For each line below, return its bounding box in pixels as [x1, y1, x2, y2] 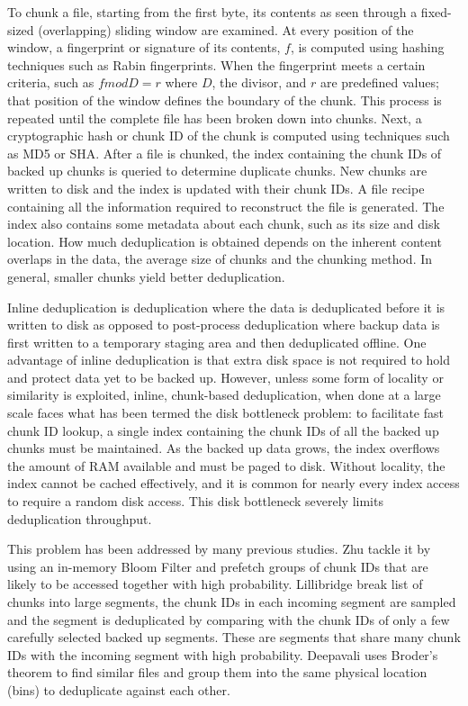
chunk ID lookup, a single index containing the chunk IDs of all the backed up [7, 421, 439, 439]
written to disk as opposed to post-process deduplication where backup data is [7, 315, 440, 334]
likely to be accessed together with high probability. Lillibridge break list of [7, 575, 423, 593]
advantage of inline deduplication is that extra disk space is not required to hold [7, 350, 451, 369]
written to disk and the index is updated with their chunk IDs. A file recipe [7, 178, 425, 197]
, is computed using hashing [290, 38, 445, 57]
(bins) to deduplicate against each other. [7, 680, 230, 699]
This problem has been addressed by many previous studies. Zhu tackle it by [7, 539, 431, 558]
